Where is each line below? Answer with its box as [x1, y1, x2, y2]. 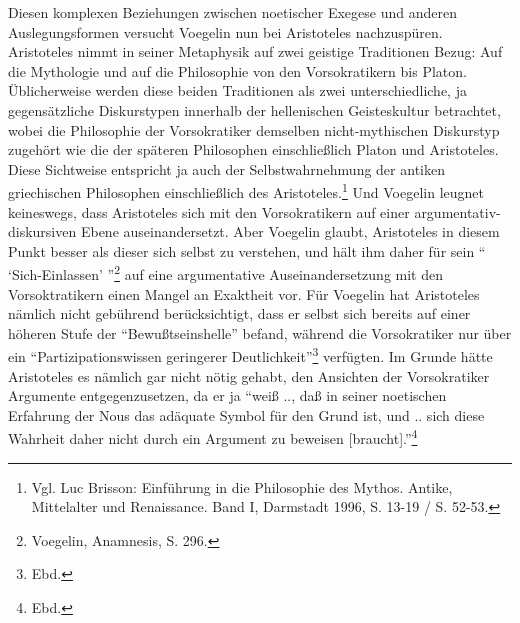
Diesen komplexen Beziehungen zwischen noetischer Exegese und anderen [8, 2, 457, 22]
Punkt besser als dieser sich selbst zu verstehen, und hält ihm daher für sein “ [8, 240, 486, 261]
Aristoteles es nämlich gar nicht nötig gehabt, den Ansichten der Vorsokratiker [8, 365, 490, 386]
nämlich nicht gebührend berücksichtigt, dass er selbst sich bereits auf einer [8, 303, 471, 324]
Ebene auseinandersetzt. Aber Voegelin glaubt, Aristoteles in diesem [80, 221, 500, 242]
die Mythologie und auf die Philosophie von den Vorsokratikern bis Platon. [8, 60, 467, 81]
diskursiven [8, 221, 77, 242]
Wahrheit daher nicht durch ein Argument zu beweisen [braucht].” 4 [8, 425, 418, 449]
